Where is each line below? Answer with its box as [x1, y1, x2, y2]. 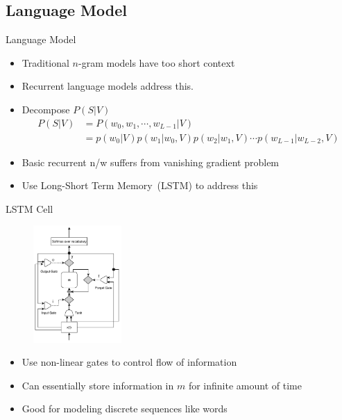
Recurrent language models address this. [22, 79, 194, 93]
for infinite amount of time [188, 378, 302, 392]
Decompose [22, 102, 70, 116]
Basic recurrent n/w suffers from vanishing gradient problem [22, 154, 280, 169]
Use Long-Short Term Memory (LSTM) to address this [22, 178, 258, 193]
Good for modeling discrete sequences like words [22, 401, 228, 416]
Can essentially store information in [22, 378, 174, 392]
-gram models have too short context [78, 55, 235, 70]
